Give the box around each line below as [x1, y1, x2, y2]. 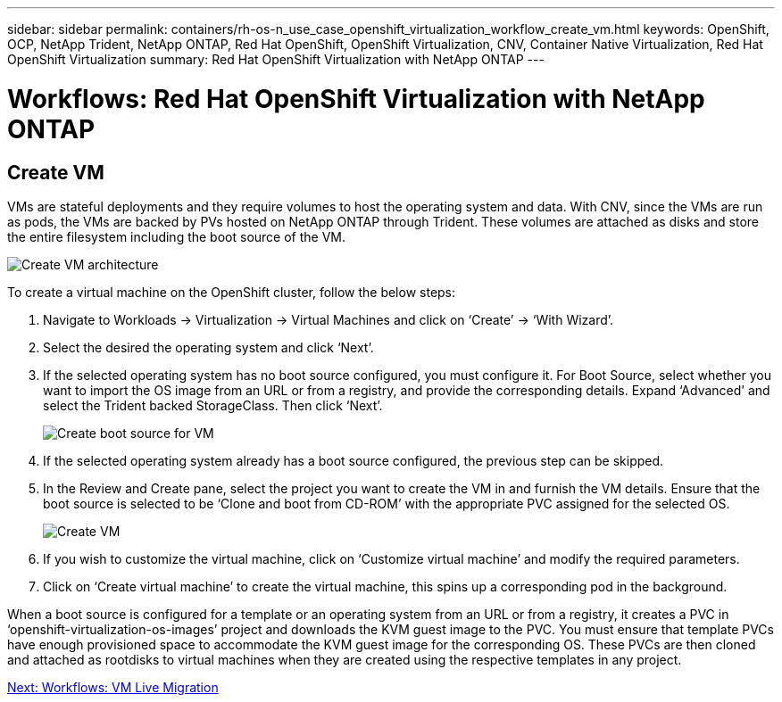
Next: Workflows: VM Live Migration [7, 679, 219, 695]
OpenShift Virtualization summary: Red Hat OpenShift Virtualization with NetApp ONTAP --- [7, 52, 545, 67]
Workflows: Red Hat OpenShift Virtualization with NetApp [7, 83, 705, 114]
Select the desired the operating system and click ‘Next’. [43, 339, 374, 355]
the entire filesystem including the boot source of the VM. [7, 228, 346, 244]
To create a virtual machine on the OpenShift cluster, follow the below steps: [7, 284, 456, 300]
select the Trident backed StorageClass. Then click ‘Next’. [43, 397, 383, 413]
